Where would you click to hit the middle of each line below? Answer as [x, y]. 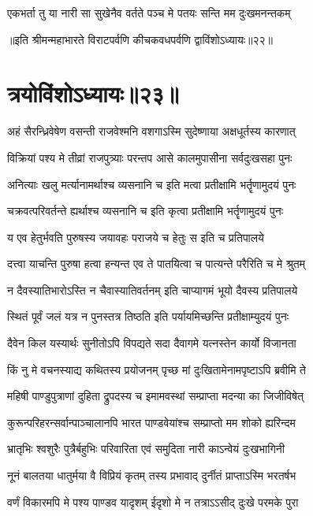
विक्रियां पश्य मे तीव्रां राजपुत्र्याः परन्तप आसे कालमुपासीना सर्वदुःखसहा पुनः [150, 157]
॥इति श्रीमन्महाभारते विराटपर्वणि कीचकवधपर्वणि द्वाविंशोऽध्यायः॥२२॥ [140, 39]
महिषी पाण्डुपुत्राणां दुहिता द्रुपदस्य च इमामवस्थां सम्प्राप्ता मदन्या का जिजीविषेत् [155, 396]
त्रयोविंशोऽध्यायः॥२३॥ [93, 93]
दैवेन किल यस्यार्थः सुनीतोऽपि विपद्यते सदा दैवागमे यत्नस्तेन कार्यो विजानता [152, 343]
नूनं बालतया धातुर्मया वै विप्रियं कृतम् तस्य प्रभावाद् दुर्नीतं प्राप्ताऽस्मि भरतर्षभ [152, 475]
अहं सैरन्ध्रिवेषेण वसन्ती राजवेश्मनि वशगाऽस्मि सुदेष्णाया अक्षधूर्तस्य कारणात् [151, 131]
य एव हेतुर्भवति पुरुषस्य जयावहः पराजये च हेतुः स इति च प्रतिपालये [136, 237]
